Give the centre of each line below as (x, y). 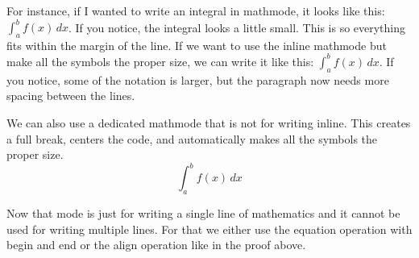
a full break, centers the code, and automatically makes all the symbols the (192, 138)
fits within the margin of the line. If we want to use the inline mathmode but (197, 45)
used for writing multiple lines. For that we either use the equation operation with (209, 229)
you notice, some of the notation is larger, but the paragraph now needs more (198, 79)
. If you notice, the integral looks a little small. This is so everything (237, 27)
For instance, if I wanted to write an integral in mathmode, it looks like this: (196, 10)
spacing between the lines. (71, 96)
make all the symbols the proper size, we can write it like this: (160, 61)
